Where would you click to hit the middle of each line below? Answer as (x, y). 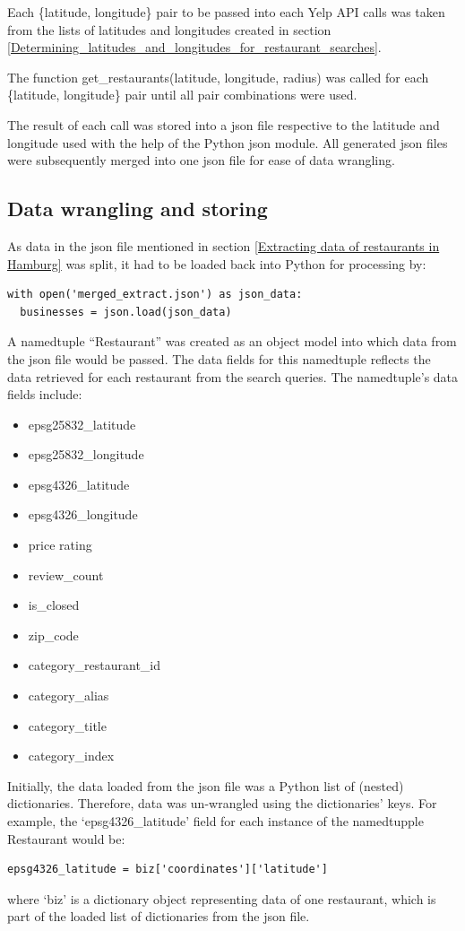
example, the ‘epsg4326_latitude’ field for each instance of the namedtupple (215, 821)
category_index (71, 756)
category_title (67, 725)
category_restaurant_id (95, 665)
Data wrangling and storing (138, 209)
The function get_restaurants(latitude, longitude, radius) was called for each (218, 77)
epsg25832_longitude (86, 454)
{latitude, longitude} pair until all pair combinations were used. (182, 95)
